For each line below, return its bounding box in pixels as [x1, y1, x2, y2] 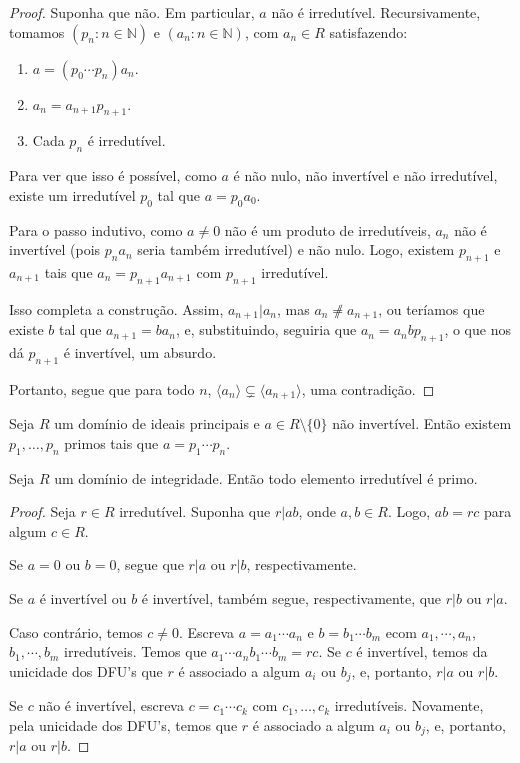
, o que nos [444, 319, 511, 340]
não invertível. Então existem [332, 413, 512, 434]
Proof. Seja [9, 501, 76, 522]
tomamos [9, 21, 65, 42]
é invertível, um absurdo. [63, 342, 217, 363]
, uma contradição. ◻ [301, 378, 435, 399]
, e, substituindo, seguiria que [175, 319, 357, 340]
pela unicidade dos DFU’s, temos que [9, 714, 238, 735]
